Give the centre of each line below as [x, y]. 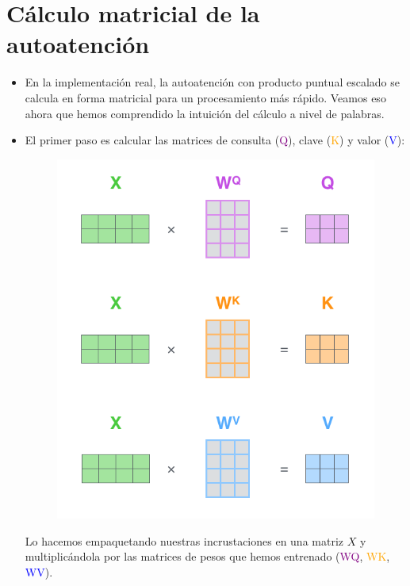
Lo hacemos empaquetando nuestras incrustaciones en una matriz [184, 540]
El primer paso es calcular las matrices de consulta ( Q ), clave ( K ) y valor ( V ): [215, 140]
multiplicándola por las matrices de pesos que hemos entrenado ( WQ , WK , [207, 556]
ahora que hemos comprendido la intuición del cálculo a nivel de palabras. [205, 113]
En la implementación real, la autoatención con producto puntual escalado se [212, 82]
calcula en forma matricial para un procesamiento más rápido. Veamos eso [205, 97]
